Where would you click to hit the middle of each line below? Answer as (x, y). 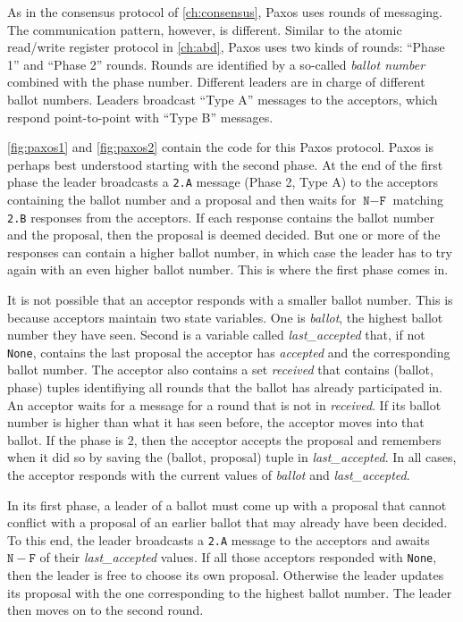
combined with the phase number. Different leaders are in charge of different (216, 82)
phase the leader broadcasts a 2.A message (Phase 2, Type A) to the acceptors (223, 182)
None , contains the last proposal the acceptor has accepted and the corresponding (229, 352)
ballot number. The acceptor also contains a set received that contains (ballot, (220, 370)
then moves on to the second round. (105, 610)
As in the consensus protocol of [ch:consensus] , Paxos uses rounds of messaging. (225, 12)
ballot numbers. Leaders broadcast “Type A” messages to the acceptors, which (223, 99)
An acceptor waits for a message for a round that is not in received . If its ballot (224, 404)
